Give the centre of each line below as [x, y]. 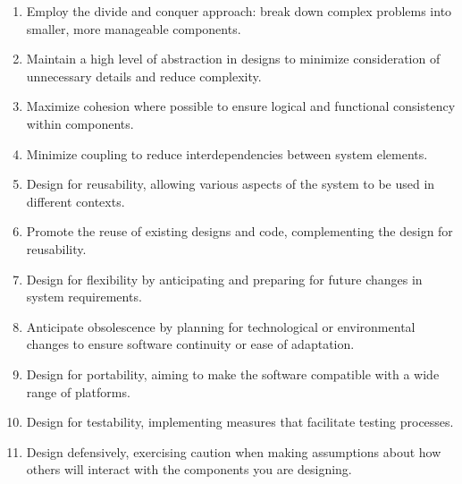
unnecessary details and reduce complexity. [144, 76]
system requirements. [84, 297]
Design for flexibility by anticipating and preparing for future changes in [224, 279]
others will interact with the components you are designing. [189, 469]
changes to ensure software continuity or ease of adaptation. [190, 344]
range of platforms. [78, 391]
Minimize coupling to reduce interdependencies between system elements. [227, 153]
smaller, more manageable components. [134, 28]
